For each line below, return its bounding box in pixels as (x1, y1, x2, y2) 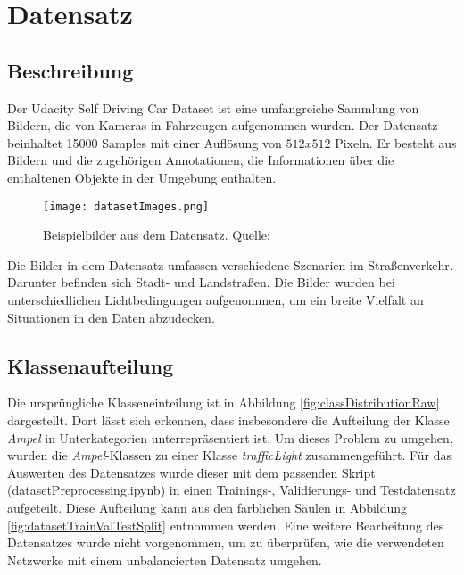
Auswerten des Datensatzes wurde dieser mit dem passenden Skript (7, 463, 376, 481)
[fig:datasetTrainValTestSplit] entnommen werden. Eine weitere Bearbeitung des (7, 515, 444, 534)
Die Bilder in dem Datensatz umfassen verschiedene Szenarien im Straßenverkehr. (7, 255, 453, 274)
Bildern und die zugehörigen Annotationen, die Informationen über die (7, 151, 394, 169)
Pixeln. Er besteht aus (335, 133, 457, 152)
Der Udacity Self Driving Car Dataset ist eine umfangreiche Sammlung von (7, 98, 419, 117)
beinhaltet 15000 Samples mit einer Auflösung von (7, 133, 282, 152)
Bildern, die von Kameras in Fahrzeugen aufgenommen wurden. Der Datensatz (7, 116, 438, 135)
